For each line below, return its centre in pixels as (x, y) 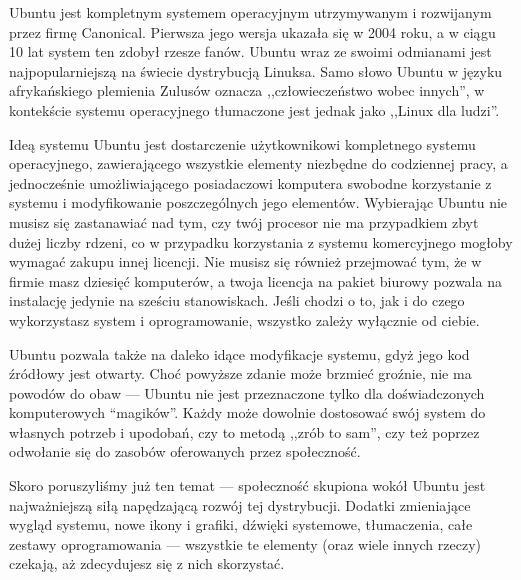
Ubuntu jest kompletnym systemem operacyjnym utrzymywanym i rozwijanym (250, 12)
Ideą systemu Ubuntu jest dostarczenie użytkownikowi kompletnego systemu (242, 143)
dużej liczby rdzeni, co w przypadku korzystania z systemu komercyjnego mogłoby (261, 241)
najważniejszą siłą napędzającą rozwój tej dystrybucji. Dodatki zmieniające (240, 504)
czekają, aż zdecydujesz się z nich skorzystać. (147, 563)
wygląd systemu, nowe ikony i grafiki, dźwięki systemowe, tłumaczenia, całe (241, 524)
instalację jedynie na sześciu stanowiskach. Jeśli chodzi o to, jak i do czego (237, 300)
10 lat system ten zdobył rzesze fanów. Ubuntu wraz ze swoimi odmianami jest (250, 51)
